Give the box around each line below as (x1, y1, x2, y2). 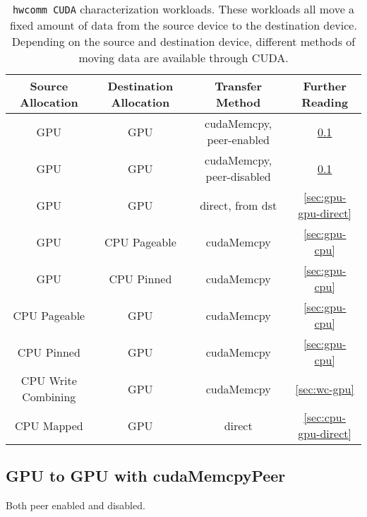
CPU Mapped (14, 417, 83, 434)
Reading (301, 94, 349, 110)
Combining (22, 388, 76, 405)
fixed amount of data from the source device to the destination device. (10, 17, 357, 33)
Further (303, 78, 347, 94)
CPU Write (20, 372, 77, 388)
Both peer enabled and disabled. (6, 498, 145, 513)
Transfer (215, 78, 263, 94)
